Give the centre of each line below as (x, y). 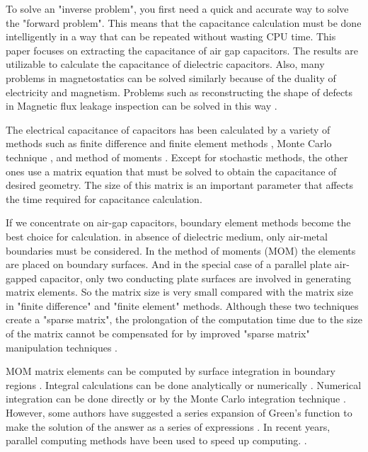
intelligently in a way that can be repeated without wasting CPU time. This (171, 36)
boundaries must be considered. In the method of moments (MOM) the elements (181, 250)
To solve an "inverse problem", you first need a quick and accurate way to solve (177, 8)
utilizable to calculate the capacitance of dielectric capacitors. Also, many (165, 64)
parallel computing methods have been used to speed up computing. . (156, 440)
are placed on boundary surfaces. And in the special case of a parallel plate (169, 264)
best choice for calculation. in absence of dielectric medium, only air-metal (167, 236)
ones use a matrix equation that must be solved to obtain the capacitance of (171, 171)
